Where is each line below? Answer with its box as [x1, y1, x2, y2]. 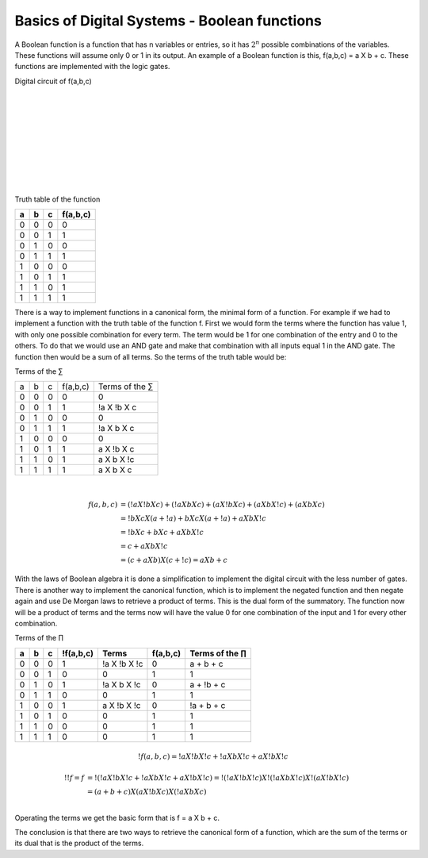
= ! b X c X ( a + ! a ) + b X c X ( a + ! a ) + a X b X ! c [120, 514, 267, 523]
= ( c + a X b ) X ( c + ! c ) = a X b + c [120, 556, 228, 564]
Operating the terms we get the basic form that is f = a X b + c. [14, 813, 220, 822]
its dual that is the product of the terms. [14, 838, 144, 848]
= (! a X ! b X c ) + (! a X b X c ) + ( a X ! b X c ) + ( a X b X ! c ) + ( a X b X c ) [120, 500, 325, 509]
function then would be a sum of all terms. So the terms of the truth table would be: [14, 352, 287, 361]
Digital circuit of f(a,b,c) [14, 76, 93, 86]
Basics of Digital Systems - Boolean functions [14, 12, 323, 29]
